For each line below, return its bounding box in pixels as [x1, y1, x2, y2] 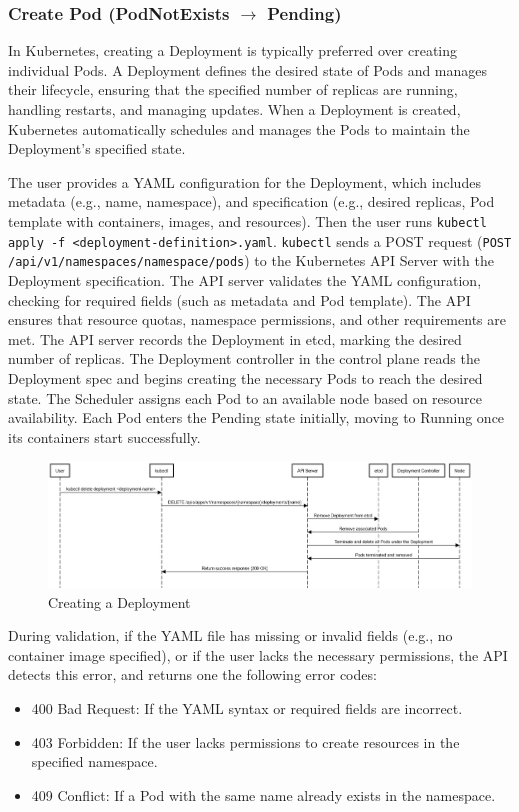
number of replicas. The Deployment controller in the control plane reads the [8, 348, 480, 369]
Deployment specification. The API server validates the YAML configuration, [8, 269, 482, 290]
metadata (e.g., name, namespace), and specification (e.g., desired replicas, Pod [8, 191, 495, 212]
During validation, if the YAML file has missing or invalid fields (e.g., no [8, 625, 453, 646]
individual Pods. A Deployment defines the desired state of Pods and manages [8, 59, 488, 80]
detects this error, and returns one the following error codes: [8, 664, 377, 685]
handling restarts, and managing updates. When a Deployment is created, [8, 99, 461, 119]
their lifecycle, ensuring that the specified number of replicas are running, [8, 79, 458, 100]
